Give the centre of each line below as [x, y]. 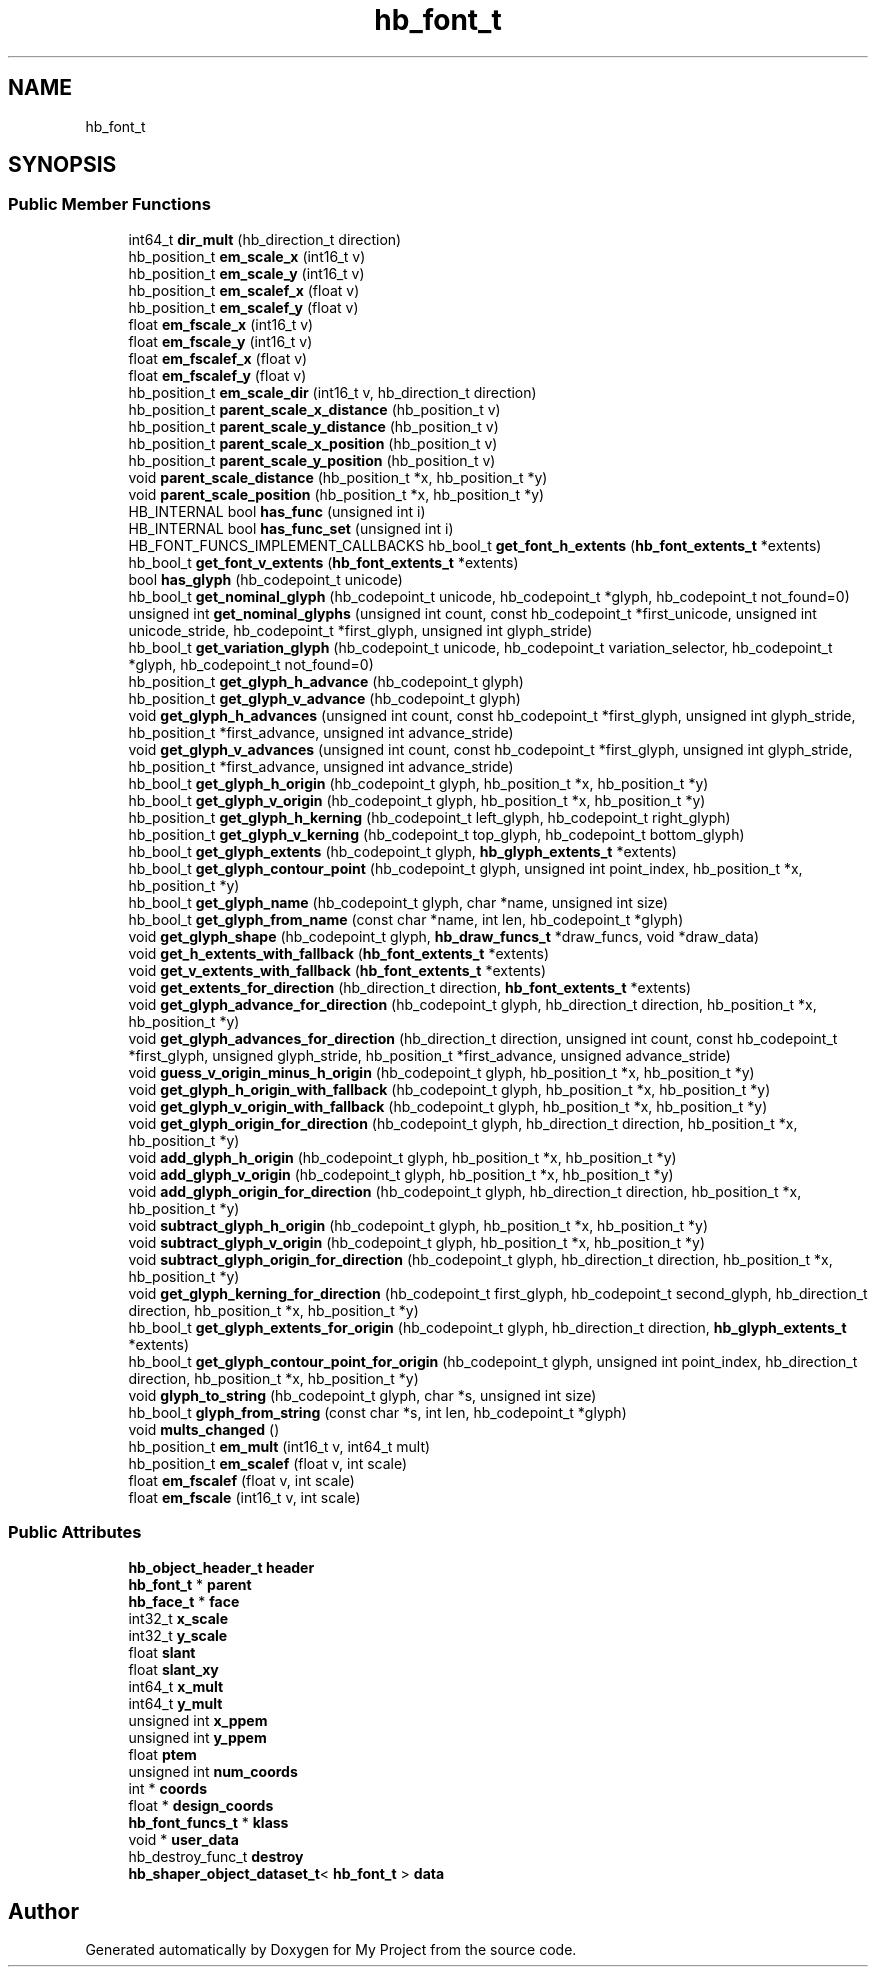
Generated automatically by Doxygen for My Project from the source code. [331, 1950]
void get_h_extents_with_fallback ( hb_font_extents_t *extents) [338, 953]
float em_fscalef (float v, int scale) [241, 1480]
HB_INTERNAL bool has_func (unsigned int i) [277, 511]
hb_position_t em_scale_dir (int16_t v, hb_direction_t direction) [332, 392]
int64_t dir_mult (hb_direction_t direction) [265, 239]
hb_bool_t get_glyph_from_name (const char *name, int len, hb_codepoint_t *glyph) [406, 919]
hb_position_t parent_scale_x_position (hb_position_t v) [313, 443]
